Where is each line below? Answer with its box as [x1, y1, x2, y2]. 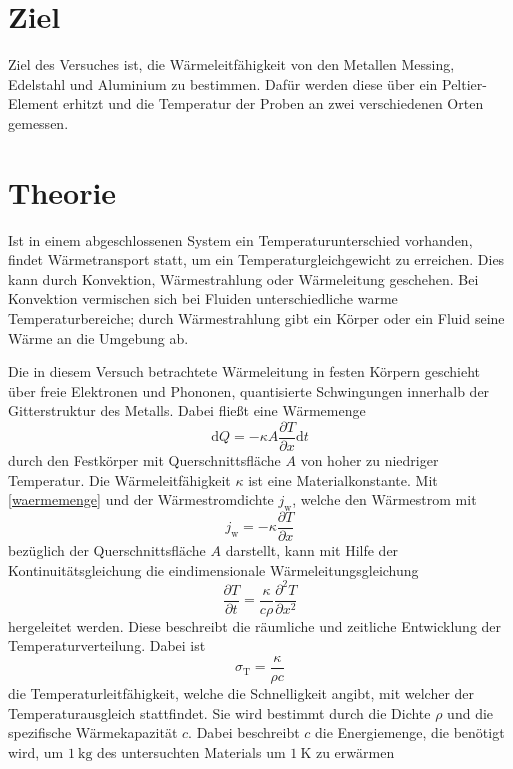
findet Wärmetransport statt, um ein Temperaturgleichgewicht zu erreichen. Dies [8, 249, 505, 270]
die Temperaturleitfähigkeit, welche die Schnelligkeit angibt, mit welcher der [8, 683, 475, 704]
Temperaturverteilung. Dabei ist [8, 635, 206, 656]
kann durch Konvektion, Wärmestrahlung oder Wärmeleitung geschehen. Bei [8, 268, 479, 289]
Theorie [8, 171, 117, 212]
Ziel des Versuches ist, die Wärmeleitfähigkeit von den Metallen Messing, [8, 54, 455, 75]
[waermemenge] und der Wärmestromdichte [8, 489, 274, 510]
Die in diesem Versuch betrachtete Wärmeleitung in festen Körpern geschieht [8, 361, 480, 382]
